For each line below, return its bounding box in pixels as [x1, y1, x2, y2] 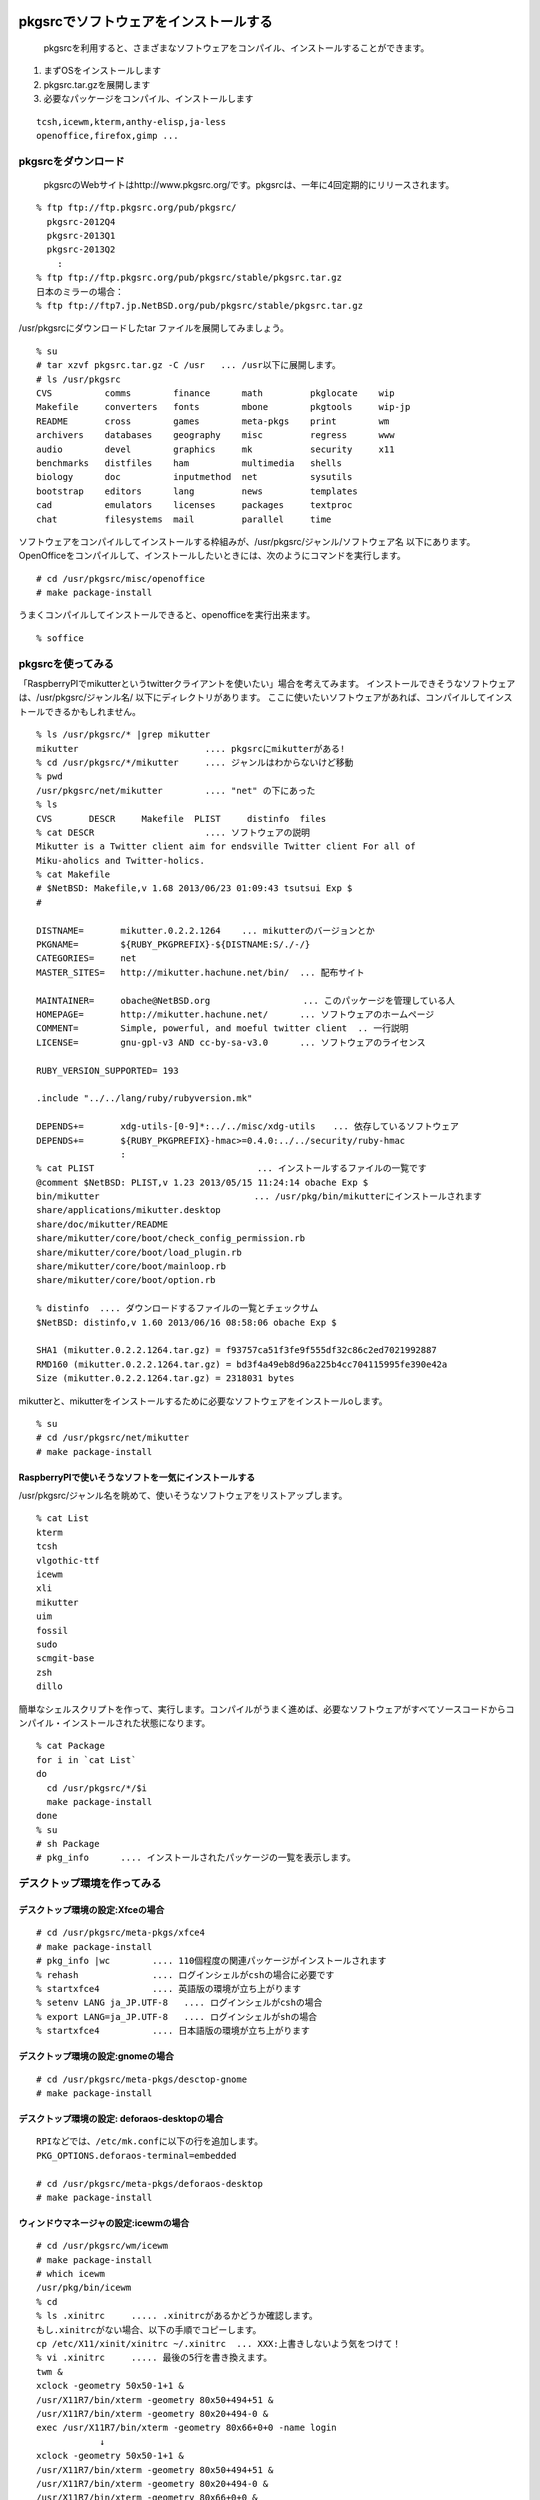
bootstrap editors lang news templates [36, 485, 359, 497]
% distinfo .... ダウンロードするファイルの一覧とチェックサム [36, 1303, 319, 1314]
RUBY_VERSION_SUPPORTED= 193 [36, 1065, 179, 1076]
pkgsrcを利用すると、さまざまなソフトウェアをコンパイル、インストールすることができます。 [43, 42, 430, 54]
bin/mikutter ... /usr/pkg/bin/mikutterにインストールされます [36, 1191, 482, 1202]
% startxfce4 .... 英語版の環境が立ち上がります [36, 1983, 302, 1994]
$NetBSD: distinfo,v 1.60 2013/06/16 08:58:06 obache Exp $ [36, 1316, 337, 1328]
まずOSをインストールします [43, 65, 162, 77]
